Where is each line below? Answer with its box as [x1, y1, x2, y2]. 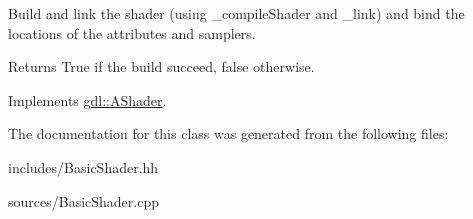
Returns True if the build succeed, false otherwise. [8, 56, 315, 77]
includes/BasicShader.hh [8, 156, 159, 177]
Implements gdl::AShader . [8, 89, 167, 110]
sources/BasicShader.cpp [8, 190, 160, 211]
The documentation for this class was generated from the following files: [8, 123, 449, 144]
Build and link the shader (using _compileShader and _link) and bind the [8, 3, 465, 23]
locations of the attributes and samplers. [8, 22, 256, 43]
